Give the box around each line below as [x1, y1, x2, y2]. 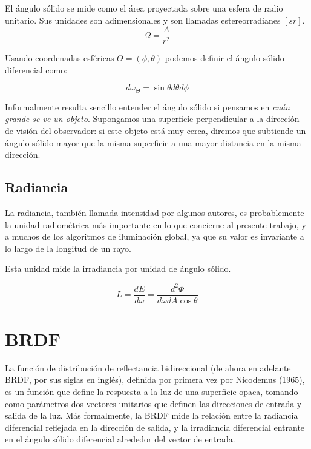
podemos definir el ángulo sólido [165, 52, 284, 64]
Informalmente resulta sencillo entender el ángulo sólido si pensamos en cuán [5, 100, 290, 113]
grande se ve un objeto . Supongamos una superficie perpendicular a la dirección [5, 112, 300, 125]
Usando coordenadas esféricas [5, 52, 114, 64]
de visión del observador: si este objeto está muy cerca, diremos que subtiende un [5, 124, 306, 137]
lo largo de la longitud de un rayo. [5, 241, 131, 254]
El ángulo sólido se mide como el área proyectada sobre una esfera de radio [5, 2, 283, 14]
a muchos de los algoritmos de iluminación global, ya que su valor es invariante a [5, 230, 304, 243]
